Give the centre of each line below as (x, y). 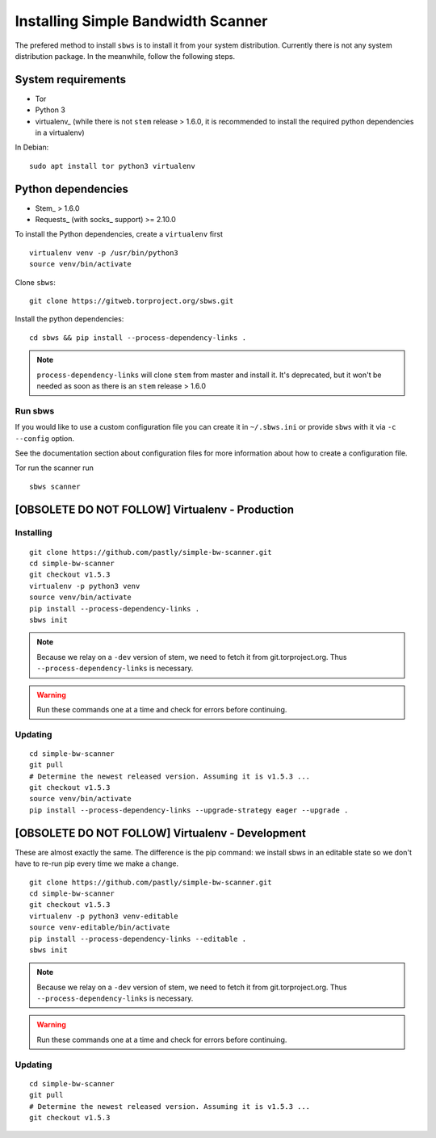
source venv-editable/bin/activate (100, 928)
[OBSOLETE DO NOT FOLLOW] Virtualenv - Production (155, 509)
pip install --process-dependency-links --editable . (138, 939)
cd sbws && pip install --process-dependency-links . (138, 338)
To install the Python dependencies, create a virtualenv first (119, 234)
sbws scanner (55, 486)
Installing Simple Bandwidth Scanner (141, 21)
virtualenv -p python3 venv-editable (104, 916)
